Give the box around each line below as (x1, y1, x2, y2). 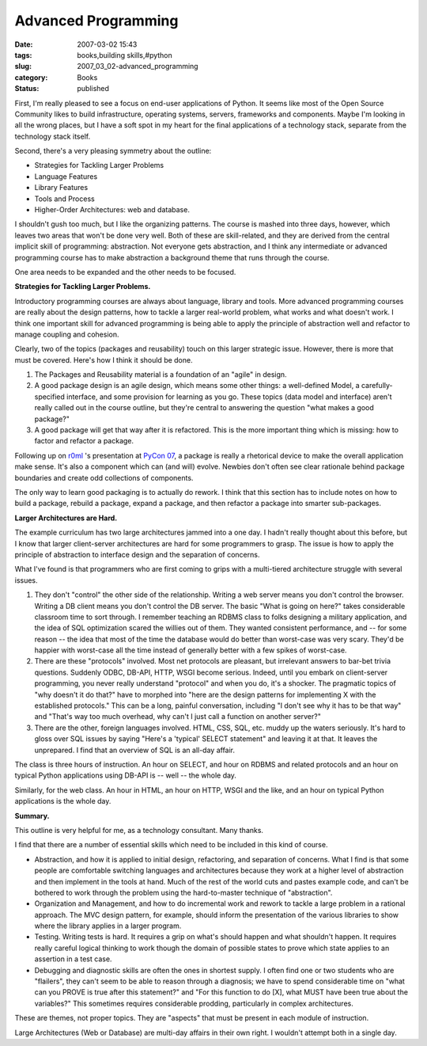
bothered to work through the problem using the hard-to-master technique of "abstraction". (34, 888, 333, 897)
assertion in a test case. (34, 954, 112, 964)
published (77, 84, 110, 93)
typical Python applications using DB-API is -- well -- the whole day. (14, 770, 237, 780)
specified (34, 392, 65, 401)
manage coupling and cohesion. (14, 329, 119, 339)
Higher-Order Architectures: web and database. (34, 205, 190, 215)
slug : (14, 62, 32, 71)
